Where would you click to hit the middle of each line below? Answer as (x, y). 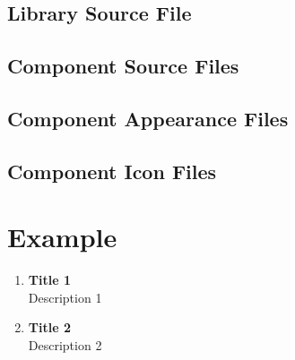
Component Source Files (123, 66)
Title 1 (49, 280)
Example (62, 237)
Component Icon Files (112, 171)
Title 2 (49, 327)
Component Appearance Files (148, 118)
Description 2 (65, 345)
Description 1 (65, 297)
